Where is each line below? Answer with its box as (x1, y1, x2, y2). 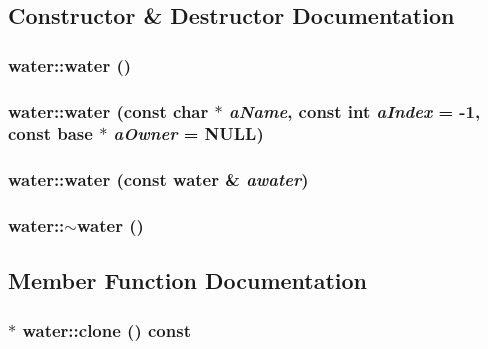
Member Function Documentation (8, 265, 368, 296)
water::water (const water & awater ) (8, 167, 309, 192)
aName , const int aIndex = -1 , (228, 98, 481, 123)
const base (8, 121, 93, 146)
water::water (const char (8, 98, 209, 123)
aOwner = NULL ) (113, 121, 264, 146)
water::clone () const (22, 317, 191, 342)
